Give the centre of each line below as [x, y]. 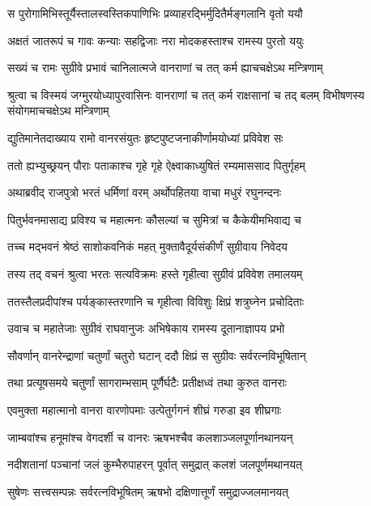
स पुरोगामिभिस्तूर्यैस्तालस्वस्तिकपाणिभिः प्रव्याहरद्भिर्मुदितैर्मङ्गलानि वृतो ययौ [155, 13]
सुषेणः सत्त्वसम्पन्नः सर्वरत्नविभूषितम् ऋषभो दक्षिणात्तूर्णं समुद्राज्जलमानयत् [148, 491]
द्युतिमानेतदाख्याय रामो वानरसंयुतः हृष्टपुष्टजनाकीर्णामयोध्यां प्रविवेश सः [145, 137]
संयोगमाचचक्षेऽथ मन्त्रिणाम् [58, 111]
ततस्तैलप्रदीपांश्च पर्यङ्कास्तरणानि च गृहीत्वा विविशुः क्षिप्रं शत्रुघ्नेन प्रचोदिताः [156, 301]
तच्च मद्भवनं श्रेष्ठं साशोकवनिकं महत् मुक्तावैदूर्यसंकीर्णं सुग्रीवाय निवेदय [147, 247]
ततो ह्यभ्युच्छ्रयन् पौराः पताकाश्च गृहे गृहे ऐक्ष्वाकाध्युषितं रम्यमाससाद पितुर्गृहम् [156, 165]
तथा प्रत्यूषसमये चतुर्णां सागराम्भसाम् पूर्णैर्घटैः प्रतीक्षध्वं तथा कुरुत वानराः [147, 383]
